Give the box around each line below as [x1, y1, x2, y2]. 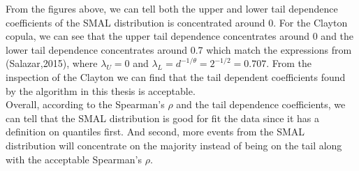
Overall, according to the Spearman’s [6, 97, 165, 112]
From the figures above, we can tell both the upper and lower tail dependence [6, 1, 338, 15]
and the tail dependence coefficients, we [176, 97, 346, 112]
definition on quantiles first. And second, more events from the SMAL [6, 124, 305, 139]
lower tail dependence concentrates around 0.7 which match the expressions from [6, 42, 352, 57]
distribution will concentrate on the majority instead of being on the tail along [6, 137, 342, 152]
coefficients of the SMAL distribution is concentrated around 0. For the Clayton [6, 15, 348, 29]
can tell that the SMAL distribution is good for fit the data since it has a [6, 110, 319, 125]
